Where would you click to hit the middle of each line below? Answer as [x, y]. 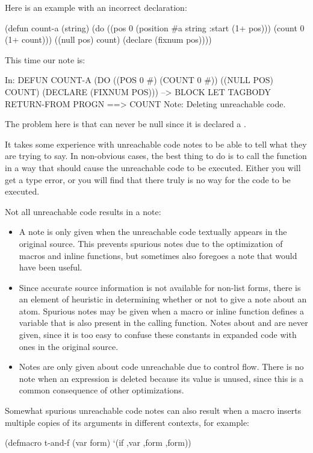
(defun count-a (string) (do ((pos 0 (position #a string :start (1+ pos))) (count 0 [155, 27]
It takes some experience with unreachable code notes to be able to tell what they [156, 144]
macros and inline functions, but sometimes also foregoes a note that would [158, 255]
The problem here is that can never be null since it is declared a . [126, 124]
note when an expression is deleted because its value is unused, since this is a [161, 378]
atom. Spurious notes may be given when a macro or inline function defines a [162, 311]
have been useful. [51, 267]
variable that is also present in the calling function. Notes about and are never [163, 323]
